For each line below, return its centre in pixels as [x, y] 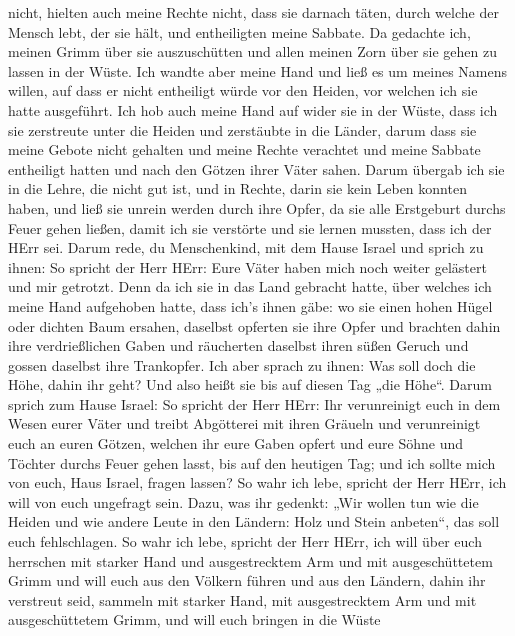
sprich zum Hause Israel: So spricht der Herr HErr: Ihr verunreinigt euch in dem [254, 403]
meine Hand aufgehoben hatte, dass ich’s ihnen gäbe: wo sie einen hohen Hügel [250, 305]
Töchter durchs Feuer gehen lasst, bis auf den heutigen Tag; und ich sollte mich [252, 462]
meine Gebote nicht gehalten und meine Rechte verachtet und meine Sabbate [244, 149]
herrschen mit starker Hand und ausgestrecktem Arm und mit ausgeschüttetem [250, 560]
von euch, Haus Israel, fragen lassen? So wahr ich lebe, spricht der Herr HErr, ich [257, 482]
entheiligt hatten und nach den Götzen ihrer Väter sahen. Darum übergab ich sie [256, 168]
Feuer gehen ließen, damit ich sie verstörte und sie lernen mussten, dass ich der [250, 227]
